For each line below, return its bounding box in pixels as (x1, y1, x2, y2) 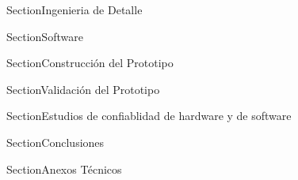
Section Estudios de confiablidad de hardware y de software (6, 107, 292, 124)
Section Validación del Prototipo (6, 81, 160, 97)
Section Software (6, 28, 83, 44)
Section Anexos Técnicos (6, 160, 122, 177)
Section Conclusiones (6, 133, 105, 150)
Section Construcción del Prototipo (6, 54, 174, 71)
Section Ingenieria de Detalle (6, 2, 143, 17)
